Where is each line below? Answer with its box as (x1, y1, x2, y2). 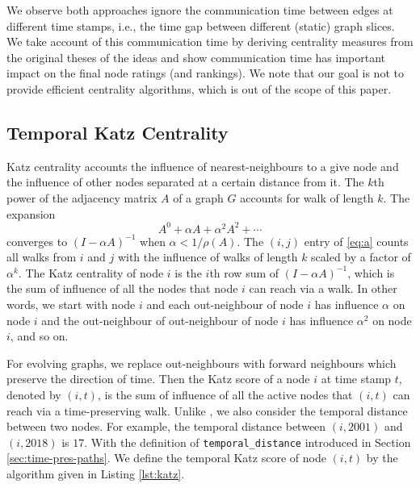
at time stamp (321, 370, 392, 387)
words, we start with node (6, 296, 136, 313)
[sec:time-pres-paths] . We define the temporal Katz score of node (6, 449, 326, 466)
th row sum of (209, 264, 279, 281)
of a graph (173, 189, 224, 206)
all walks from (6, 248, 77, 265)
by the (366, 449, 398, 466)
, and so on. (10, 327, 69, 344)
